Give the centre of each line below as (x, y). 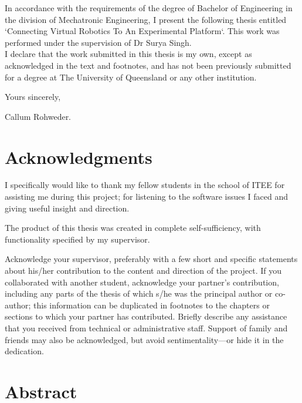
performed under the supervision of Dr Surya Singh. (98, 42)
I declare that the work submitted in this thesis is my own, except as (128, 54)
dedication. (24, 351)
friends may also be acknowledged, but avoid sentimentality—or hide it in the (144, 339)
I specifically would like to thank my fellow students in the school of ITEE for (145, 185)
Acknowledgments (79, 157)
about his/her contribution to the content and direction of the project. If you (143, 271)
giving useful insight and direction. (67, 208)
